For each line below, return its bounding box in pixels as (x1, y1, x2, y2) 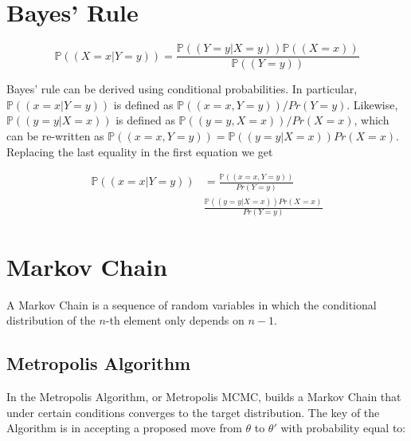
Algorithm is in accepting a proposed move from (6, 419, 242, 436)
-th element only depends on (105, 312, 245, 329)
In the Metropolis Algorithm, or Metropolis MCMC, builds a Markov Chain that (6, 388, 401, 404)
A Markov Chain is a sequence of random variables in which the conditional (6, 296, 377, 313)
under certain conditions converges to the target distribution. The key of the (6, 404, 380, 420)
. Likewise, (346, 96, 398, 112)
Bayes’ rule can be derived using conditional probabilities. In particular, (6, 81, 358, 97)
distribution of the (6, 312, 96, 329)
